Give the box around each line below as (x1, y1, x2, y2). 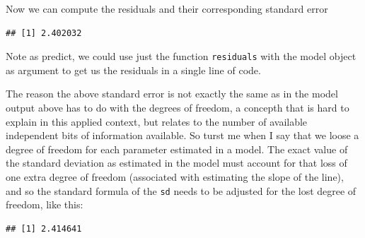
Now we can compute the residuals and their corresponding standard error (6, 1, 328, 16)
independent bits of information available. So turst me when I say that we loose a (6, 128, 359, 143)
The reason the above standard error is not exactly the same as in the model (6, 86, 338, 101)
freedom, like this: (6, 197, 83, 212)
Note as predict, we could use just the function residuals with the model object (6, 49, 357, 64)
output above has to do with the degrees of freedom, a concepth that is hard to (6, 100, 349, 115)
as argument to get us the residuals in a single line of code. (6, 62, 261, 77)
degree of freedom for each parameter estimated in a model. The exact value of (6, 141, 348, 156)
